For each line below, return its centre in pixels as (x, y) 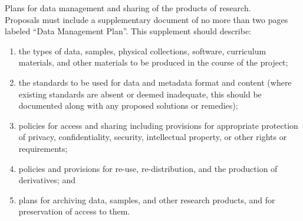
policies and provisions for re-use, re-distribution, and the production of (148, 168)
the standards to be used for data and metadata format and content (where (155, 82)
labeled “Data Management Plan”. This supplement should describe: (128, 31)
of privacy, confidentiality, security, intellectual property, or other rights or (153, 137)
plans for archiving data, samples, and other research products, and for (147, 199)
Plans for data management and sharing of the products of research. (128, 8)
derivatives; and (47, 180)
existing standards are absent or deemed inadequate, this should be (140, 94)
